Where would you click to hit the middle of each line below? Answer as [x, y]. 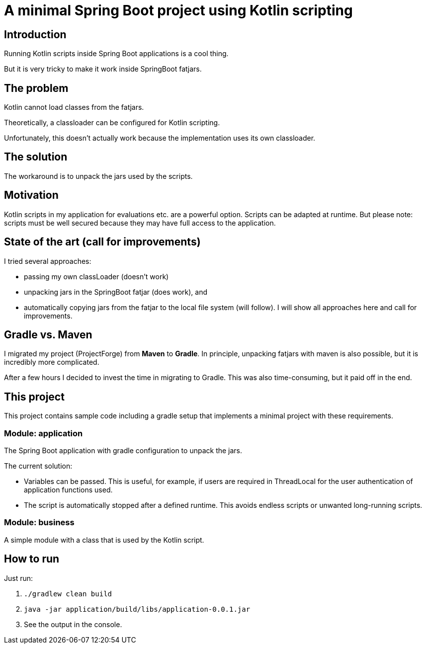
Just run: [19, 578]
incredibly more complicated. [52, 362]
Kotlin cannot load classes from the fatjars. [74, 107]
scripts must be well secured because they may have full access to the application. [140, 223]
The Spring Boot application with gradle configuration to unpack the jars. [123, 450]
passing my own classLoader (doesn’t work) [96, 276]
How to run [32, 559]
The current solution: [38, 466]
